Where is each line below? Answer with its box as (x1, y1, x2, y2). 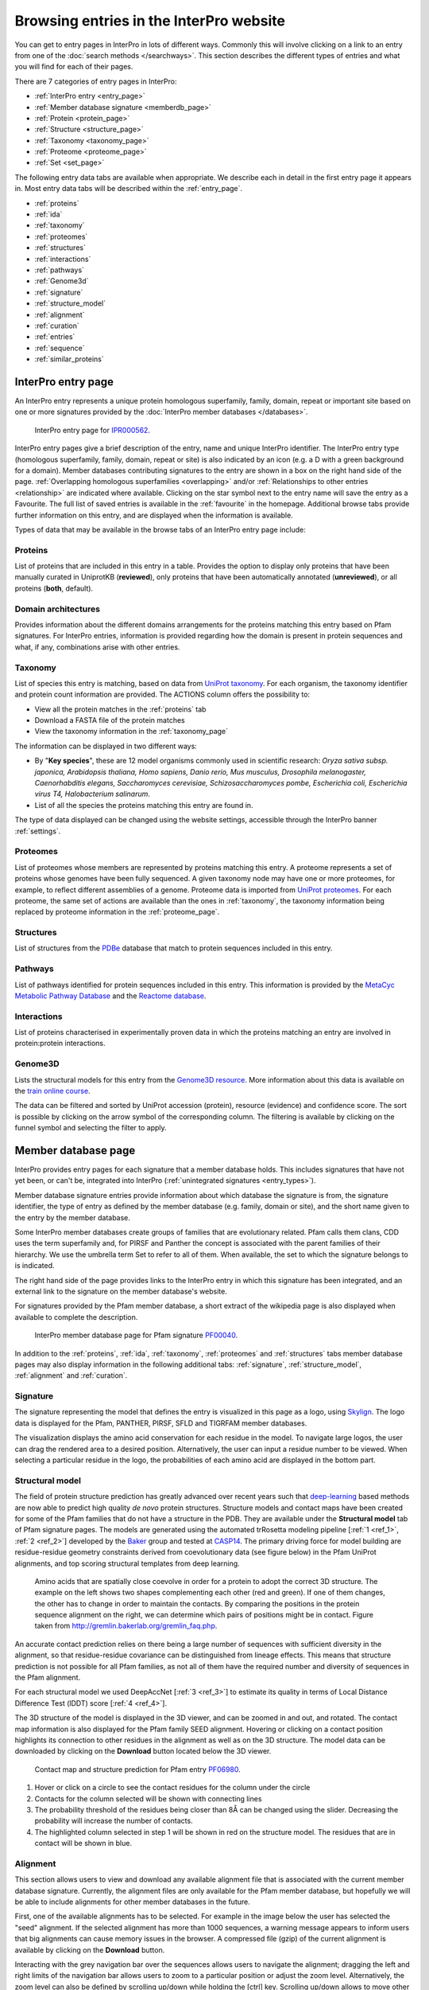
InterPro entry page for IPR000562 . (34, 425, 151, 435)
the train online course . (14, 1087, 91, 1096)
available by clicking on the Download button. (14, 1945, 165, 1954)
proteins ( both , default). (14, 583, 94, 593)
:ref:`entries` (34, 332, 75, 341)
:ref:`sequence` (34, 343, 85, 353)
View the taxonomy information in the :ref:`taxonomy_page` (34, 727, 229, 736)
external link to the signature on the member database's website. (14, 1286, 228, 1296)
